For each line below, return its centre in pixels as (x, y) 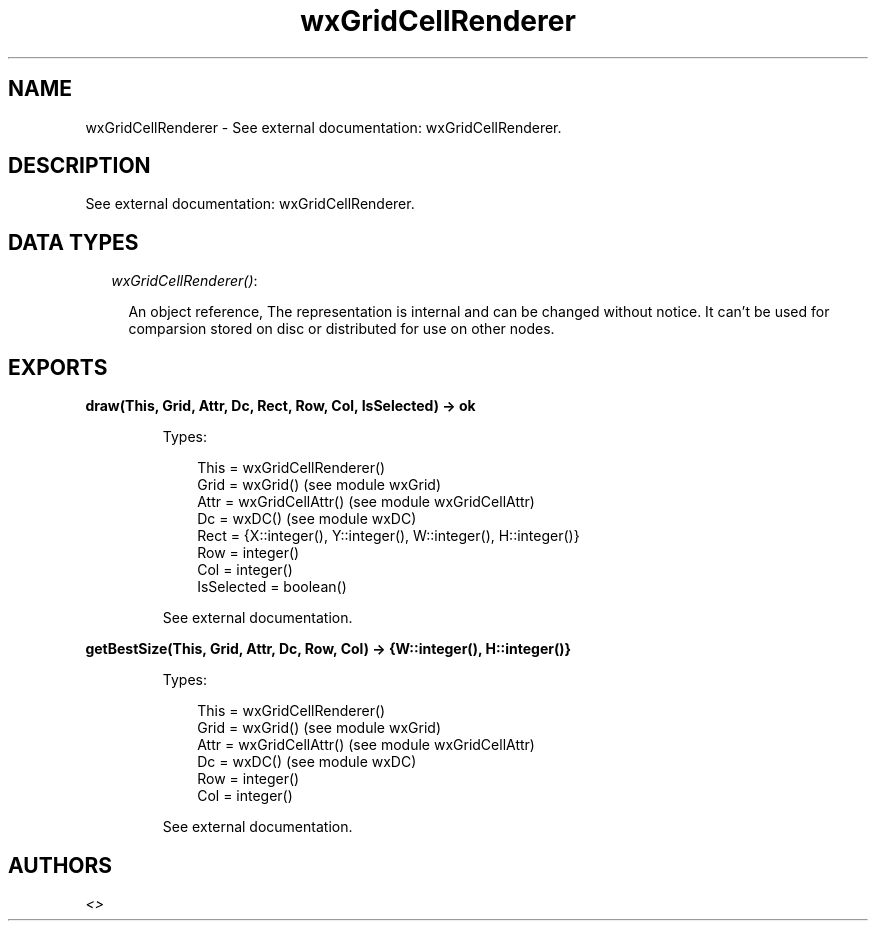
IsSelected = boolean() (272, 587)
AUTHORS (60, 865)
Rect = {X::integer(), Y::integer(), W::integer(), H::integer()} (388, 536)
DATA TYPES (73, 242)
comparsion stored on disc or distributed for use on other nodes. (341, 329)
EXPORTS (58, 367)
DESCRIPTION (79, 166)
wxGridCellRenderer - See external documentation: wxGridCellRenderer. (323, 127)
